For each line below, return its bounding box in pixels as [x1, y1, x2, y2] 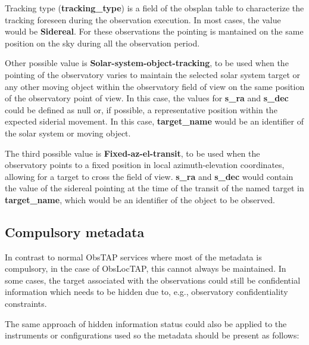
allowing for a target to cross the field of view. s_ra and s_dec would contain [5, 170, 294, 182]
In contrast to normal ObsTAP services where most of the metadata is [5, 250, 262, 263]
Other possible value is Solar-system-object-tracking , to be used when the [5, 57, 289, 69]
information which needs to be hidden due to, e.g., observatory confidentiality [5, 285, 288, 298]
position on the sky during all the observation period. [5, 36, 200, 49]
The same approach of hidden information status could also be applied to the [5, 317, 287, 330]
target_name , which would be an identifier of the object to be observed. [5, 193, 275, 206]
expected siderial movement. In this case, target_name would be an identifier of [5, 115, 304, 128]
